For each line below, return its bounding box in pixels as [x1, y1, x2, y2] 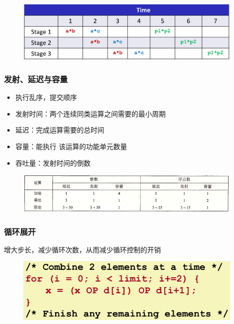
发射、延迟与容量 [4, 73, 68, 85]
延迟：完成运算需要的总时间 [15, 125, 104, 135]
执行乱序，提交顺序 [15, 92, 77, 102]
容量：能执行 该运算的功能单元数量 [15, 141, 127, 152]
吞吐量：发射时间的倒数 [15, 157, 91, 168]
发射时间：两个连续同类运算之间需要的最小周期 [15, 108, 166, 118]
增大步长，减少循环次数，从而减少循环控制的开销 [4, 244, 161, 254]
